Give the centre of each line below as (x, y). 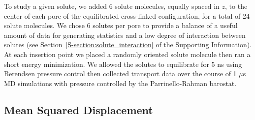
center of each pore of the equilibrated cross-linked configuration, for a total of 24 (127, 15)
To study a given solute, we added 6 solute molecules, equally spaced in (112, 6)
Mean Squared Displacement (79, 109)
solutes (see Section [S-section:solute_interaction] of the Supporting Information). (128, 45)
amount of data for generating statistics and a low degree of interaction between (125, 35)
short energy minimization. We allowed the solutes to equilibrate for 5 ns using (123, 64)
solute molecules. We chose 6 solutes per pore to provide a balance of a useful (121, 25)
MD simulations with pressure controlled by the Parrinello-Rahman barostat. (120, 83)
